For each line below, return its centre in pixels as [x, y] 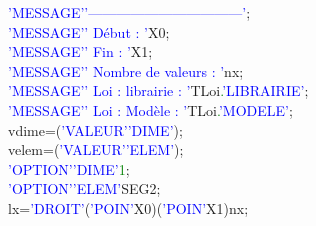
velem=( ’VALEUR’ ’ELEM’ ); [96, 149]
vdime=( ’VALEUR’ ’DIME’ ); [95, 129]
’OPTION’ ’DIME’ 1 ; [69, 168]
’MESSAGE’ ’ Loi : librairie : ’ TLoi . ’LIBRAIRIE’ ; [158, 90]
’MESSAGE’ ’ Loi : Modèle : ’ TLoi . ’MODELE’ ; [150, 109]
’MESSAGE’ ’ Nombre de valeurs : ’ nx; [126, 70]
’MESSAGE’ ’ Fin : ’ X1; [80, 51]
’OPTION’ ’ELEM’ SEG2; [84, 188]
